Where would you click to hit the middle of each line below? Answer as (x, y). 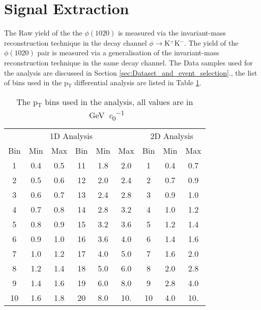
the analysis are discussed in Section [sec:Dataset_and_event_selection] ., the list (131, 72)
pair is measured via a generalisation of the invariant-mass (128, 53)
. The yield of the (211, 42)
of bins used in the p (36, 82)
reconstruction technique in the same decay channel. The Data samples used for (128, 62)
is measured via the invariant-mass (172, 33)
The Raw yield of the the (43, 33)
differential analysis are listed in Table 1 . (138, 82)
